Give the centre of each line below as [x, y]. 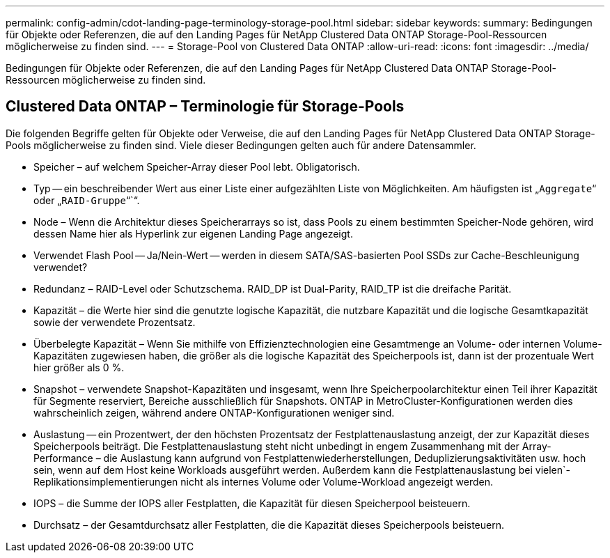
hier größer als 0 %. [79, 367]
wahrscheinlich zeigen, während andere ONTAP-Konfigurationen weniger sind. [214, 412]
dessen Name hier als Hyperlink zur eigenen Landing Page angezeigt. [193, 233]
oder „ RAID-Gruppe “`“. [87, 200]
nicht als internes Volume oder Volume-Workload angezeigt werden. [337, 481]
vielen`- [553, 470]
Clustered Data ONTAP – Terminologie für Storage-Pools [205, 107]
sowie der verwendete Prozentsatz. [115, 322]
